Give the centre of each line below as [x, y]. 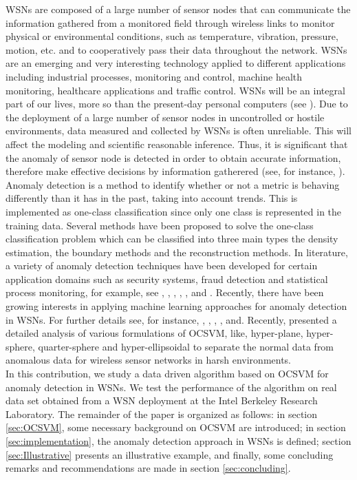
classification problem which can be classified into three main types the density [172, 239]
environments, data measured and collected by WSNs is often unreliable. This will [178, 131]
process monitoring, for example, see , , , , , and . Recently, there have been [165, 292]
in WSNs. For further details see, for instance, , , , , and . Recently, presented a [171, 319]
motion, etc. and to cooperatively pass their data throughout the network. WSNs [176, 49]
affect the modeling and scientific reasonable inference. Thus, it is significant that [177, 144]
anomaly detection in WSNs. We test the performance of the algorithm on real [171, 387]
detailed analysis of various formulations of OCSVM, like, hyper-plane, [154, 333]
